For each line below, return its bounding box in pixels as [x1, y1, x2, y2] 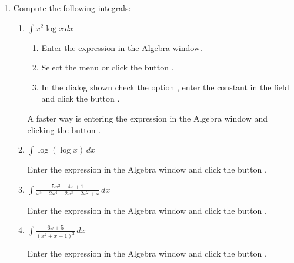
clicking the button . [27, 123, 101, 136]
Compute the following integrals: [13, 2, 131, 14]
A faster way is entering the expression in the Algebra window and [27, 112, 268, 124]
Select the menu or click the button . [41, 61, 174, 73]
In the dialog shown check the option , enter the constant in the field [41, 80, 289, 93]
